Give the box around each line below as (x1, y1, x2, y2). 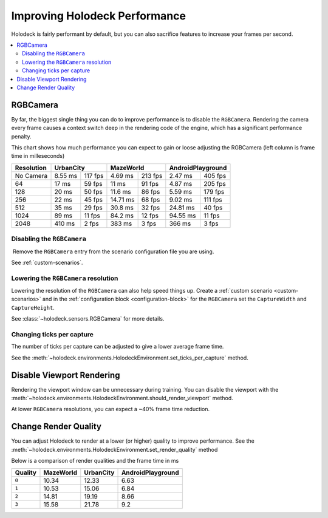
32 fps (141, 203, 160, 212)
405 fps (203, 171, 227, 180)
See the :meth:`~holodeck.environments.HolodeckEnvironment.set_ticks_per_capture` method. (11, 354, 248, 361)
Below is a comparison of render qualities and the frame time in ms (11, 457, 179, 465)
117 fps (84, 171, 104, 180)
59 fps (84, 179, 103, 188)
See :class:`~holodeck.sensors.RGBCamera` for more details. (11, 315, 165, 322)
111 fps (203, 195, 222, 203)
